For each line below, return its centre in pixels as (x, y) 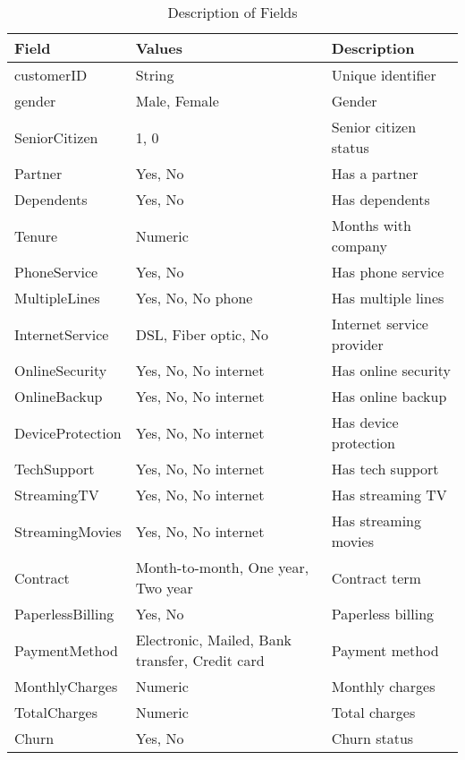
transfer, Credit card (200, 660)
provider (357, 344)
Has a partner (375, 173)
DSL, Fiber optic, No (202, 334)
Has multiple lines (388, 298)
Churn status (372, 738)
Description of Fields (232, 12)
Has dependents (380, 199)
